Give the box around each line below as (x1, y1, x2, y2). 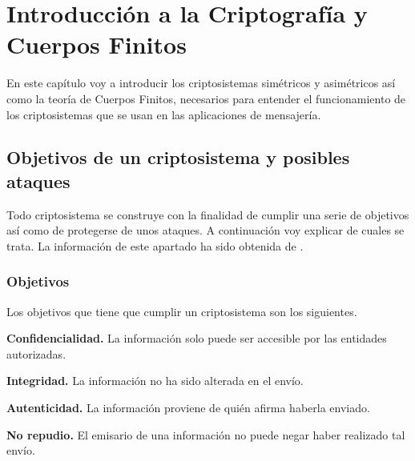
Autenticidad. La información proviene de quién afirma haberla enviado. (6, 399, 370, 416)
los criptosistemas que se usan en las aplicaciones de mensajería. (6, 106, 321, 122)
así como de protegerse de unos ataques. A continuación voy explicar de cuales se (6, 222, 405, 239)
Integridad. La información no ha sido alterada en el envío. (6, 372, 304, 389)
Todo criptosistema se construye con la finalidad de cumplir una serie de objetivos (6, 206, 409, 222)
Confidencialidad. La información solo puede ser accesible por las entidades (6, 330, 387, 347)
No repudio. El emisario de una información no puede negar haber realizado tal (6, 426, 405, 443)
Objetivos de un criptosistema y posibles (6, 145, 350, 170)
